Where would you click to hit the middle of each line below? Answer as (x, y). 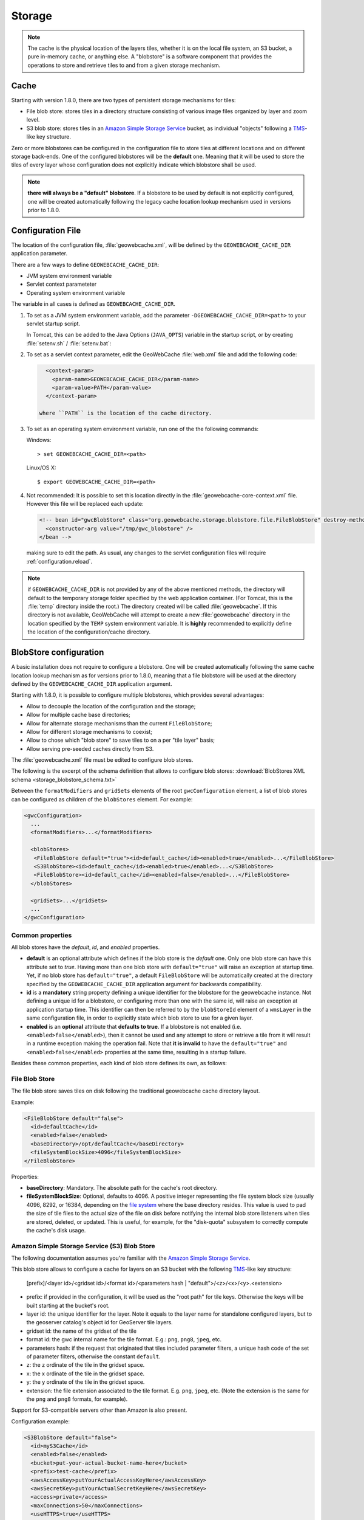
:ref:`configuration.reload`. (59, 561)
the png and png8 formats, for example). (77, 1399)
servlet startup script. (53, 323)
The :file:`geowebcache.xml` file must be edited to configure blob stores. (102, 760)
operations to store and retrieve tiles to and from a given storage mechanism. (124, 65)
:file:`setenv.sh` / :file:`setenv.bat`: (69, 343)
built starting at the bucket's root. (68, 1305)
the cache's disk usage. (56, 1230)
